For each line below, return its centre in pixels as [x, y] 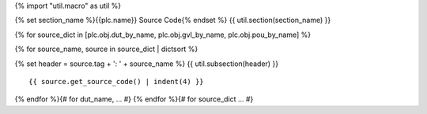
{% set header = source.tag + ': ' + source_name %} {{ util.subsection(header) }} [147, 64]
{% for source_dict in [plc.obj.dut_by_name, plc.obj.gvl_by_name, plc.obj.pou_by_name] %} [163, 35]
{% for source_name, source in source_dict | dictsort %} [106, 49]
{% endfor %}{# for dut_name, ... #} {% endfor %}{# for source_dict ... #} [134, 99]
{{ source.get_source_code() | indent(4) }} [117, 81]
